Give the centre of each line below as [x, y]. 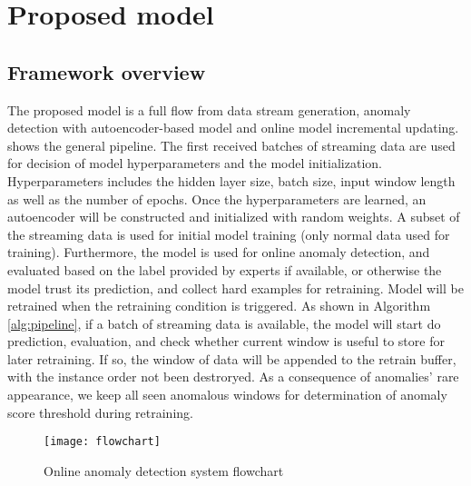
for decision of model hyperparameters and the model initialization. [195, 163]
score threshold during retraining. [100, 412]
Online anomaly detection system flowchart [164, 470]
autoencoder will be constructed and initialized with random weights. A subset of [234, 217]
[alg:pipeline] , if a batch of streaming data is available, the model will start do [224, 323]
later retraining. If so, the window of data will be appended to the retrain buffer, [232, 358]
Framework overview [107, 71]
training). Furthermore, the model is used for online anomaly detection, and [219, 252]
